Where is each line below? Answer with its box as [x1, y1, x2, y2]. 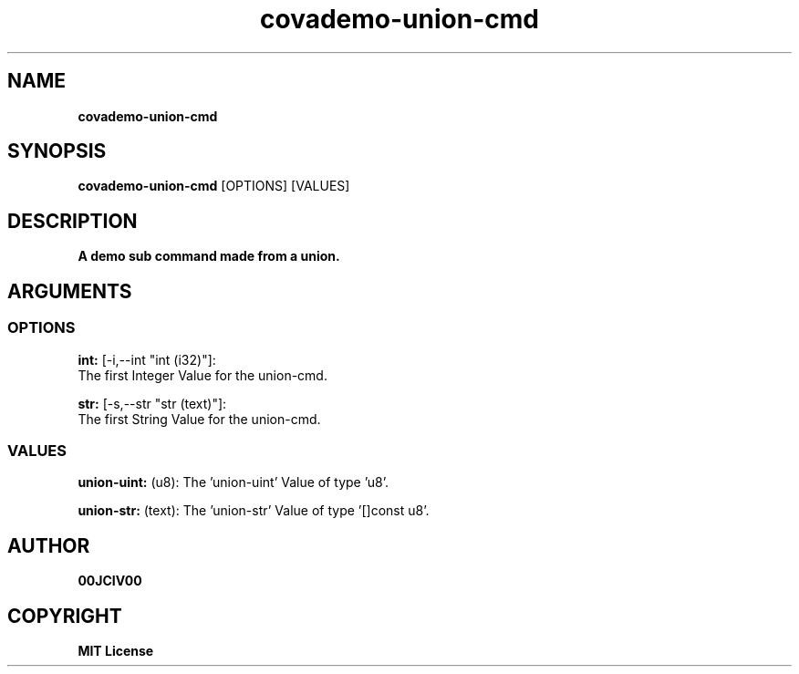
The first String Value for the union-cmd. [78, 410, 321, 427]
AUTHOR [7, 534, 90, 557]
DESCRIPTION [7, 209, 138, 233]
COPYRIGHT [7, 604, 122, 627]
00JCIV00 [78, 573, 142, 589]
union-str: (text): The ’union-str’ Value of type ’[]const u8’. [78, 503, 430, 519]
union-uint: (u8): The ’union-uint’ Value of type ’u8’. [78, 474, 389, 491]
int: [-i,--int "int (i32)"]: [78, 351, 216, 368]
